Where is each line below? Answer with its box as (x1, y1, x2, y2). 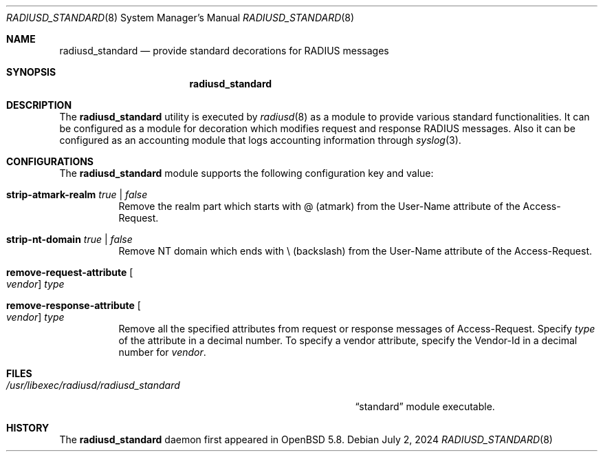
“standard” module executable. (355, 401, 495, 412)
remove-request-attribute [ (6, 266, 133, 278)
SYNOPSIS (6, 66, 56, 78)
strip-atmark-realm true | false (6, 189, 148, 200)
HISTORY (6, 422, 50, 434)
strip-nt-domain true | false (6, 233, 133, 245)
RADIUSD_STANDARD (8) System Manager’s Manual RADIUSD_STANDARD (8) (6, 12, 355, 23)
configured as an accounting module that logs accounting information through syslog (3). (59, 134, 461, 146)
